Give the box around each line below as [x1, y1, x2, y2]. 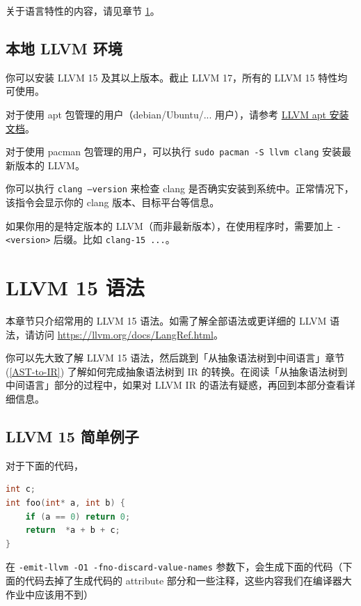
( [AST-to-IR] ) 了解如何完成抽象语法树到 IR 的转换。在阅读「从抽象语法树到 [6, 364, 348, 378]
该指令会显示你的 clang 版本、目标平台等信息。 [6, 195, 220, 210]
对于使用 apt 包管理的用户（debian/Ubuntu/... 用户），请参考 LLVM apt [6, 107, 326, 121]
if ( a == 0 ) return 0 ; [25, 511, 131, 522]
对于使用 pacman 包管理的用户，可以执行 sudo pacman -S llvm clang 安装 [6, 144, 342, 159]
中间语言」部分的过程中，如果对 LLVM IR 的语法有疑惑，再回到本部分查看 [6, 378, 346, 392]
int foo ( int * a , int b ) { [6, 498, 125, 508]
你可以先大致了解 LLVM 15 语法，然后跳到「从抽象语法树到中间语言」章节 [6, 350, 345, 365]
